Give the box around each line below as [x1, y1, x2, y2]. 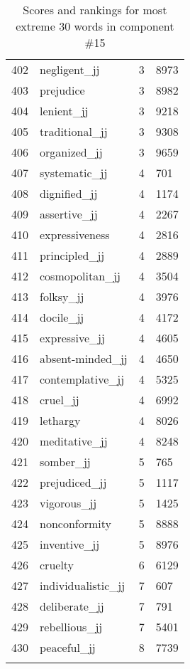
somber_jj [40, 453, 91, 470]
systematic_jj [40, 164, 108, 181]
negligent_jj [40, 61, 100, 78]
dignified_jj [40, 185, 98, 201]
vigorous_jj [40, 495, 97, 511]
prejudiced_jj [40, 474, 107, 490]
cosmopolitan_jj [40, 268, 121, 284]
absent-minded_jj [40, 350, 128, 367]
